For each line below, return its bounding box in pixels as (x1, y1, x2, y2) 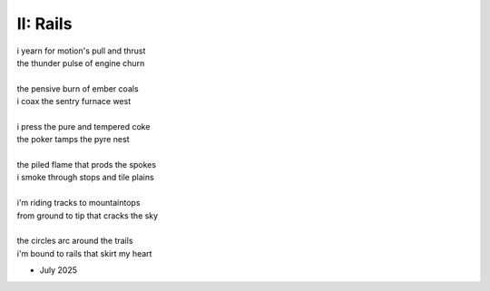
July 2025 (39, 265, 77, 276)
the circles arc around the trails (16, 236, 133, 247)
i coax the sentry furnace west (16, 96, 132, 107)
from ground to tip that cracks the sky (16, 209, 159, 221)
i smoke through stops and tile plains (16, 172, 154, 183)
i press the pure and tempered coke (16, 121, 151, 131)
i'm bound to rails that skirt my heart (16, 247, 152, 258)
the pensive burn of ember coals (16, 82, 140, 94)
